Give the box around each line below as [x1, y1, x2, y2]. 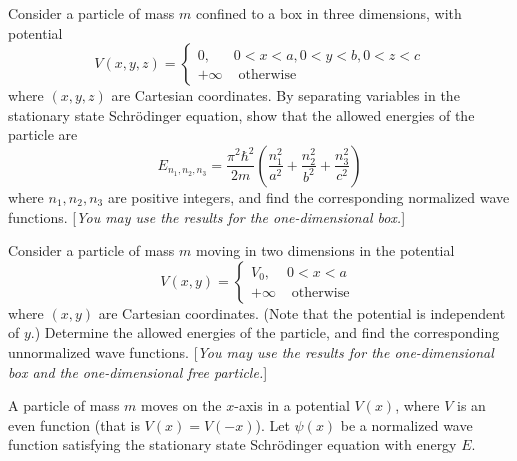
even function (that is [8, 414, 140, 435]
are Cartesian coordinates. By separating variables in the [111, 85, 460, 106]
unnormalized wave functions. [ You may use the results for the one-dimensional [8, 341, 494, 362]
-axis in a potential [234, 395, 350, 416]
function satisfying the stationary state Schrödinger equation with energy [8, 434, 457, 455]
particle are [8, 124, 78, 145]
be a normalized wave [340, 414, 473, 435]
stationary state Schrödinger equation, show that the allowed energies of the [8, 104, 475, 125]
